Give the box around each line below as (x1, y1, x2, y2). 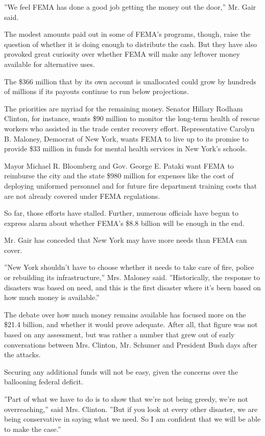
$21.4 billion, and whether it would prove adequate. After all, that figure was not (4, 319, 258, 330)
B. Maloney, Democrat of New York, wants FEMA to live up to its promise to (4, 133, 249, 144)
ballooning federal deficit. (4, 376, 83, 387)
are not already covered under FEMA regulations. (4, 190, 160, 201)
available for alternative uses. (4, 58, 95, 69)
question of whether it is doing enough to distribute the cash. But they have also (4, 38, 257, 49)
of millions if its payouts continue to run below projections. (4, 86, 189, 97)
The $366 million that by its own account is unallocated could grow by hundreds (4, 76, 256, 86)
